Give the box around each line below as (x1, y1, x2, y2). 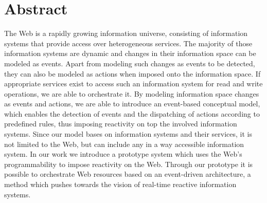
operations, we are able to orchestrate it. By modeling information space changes (4, 88, 259, 99)
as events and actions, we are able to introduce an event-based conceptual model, (4, 98, 260, 109)
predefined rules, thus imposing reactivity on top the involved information (4, 118, 237, 129)
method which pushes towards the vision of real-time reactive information (4, 179, 237, 190)
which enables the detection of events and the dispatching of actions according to (4, 108, 260, 119)
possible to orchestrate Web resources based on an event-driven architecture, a (4, 169, 251, 179)
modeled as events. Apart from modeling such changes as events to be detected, (4, 58, 255, 68)
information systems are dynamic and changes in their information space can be (4, 48, 256, 59)
